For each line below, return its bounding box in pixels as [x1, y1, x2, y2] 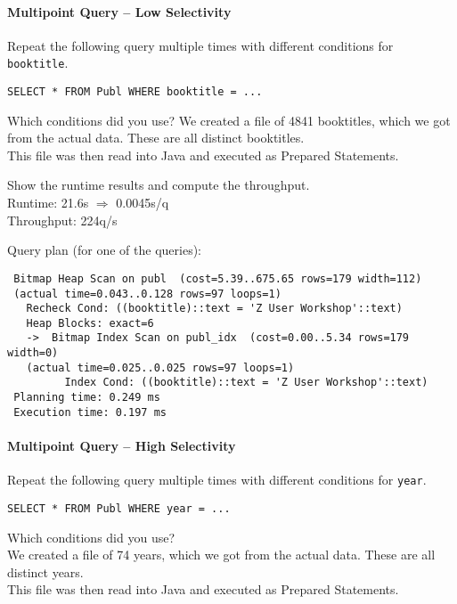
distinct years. [7, 562, 84, 581]
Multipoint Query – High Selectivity [7, 437, 236, 455]
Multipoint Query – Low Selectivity [7, 2, 232, 20]
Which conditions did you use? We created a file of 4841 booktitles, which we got [7, 110, 451, 129]
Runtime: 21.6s [7, 193, 89, 212]
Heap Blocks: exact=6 [26, 316, 154, 330]
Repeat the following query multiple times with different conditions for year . [7, 470, 427, 489]
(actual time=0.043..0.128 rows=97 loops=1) [13, 287, 282, 300]
